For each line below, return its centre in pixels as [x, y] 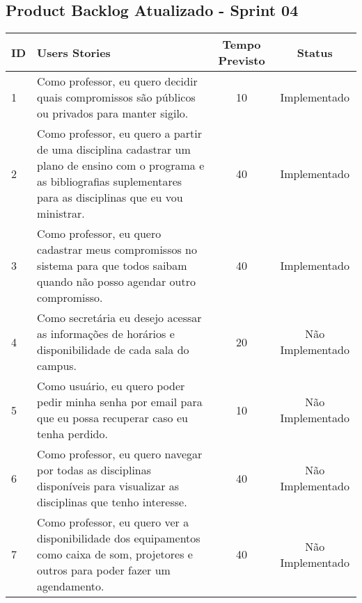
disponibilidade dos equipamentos [119, 538]
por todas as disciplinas [94, 470]
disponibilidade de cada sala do [113, 350]
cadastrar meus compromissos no [117, 250]
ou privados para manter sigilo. [113, 113]
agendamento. [71, 586]
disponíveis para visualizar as [108, 486]
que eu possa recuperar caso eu [112, 418]
